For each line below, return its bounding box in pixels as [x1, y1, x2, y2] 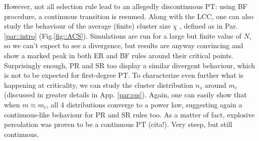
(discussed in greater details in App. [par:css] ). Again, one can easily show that [4, 89, 247, 100]
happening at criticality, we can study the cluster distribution [4, 79, 193, 90]
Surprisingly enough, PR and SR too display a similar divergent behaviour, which [4, 60, 255, 70]
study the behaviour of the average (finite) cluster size [4, 21, 171, 31]
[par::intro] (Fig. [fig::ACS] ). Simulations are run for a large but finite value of [4, 30, 241, 41]
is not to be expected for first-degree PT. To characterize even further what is [4, 70, 244, 80]
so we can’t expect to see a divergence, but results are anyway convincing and [4, 40, 243, 51]
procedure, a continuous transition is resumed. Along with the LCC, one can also [4, 11, 253, 21]
